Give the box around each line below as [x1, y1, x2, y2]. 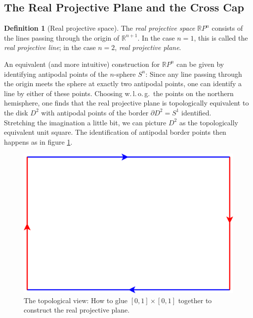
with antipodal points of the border [41, 107, 149, 117]
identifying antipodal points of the [4, 68, 108, 79]
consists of [211, 23, 243, 33]
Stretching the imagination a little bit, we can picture [4, 117, 167, 127]
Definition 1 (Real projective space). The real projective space [4, 23, 195, 33]
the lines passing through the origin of [4, 32, 120, 43]
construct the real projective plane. [24, 305, 130, 315]
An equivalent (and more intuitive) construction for [4, 58, 160, 69]
